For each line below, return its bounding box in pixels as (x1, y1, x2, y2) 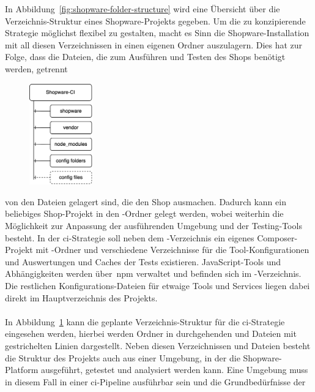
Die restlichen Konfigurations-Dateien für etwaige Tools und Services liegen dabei (5, 279, 310, 292)
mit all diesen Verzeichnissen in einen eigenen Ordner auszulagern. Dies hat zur (5, 38, 303, 51)
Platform (5, 363, 39, 376)
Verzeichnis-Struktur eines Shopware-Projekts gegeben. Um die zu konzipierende (5, 14, 306, 27)
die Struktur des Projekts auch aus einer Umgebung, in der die (5, 351, 240, 364)
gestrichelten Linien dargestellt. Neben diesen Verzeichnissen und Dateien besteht (5, 339, 311, 352)
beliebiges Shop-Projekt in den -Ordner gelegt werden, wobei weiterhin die (5, 207, 284, 220)
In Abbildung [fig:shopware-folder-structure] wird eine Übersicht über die (5, 2, 280, 15)
